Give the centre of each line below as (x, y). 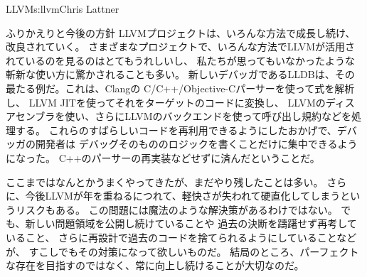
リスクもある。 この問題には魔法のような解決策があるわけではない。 (176, 209)
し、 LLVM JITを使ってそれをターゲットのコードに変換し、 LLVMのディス (180, 102)
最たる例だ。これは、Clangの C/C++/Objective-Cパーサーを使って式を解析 (180, 88)
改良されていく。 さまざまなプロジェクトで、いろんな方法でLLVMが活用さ (180, 47)
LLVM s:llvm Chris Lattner (63, 9)
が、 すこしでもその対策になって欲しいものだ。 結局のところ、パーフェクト (182, 251)
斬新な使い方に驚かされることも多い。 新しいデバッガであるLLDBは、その (180, 74)
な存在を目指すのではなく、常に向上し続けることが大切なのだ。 (155, 265)
